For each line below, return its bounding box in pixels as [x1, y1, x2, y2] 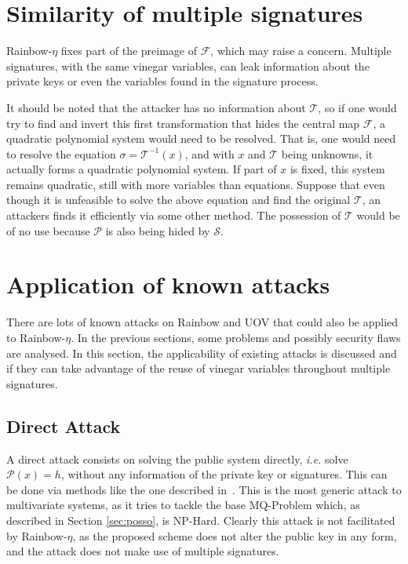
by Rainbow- [6, 527, 67, 544]
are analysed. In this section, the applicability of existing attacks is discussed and [6, 344, 397, 361]
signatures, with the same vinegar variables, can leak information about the [6, 57, 370, 74]
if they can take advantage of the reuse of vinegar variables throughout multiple [6, 360, 391, 377]
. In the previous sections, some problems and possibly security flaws [71, 329, 401, 345]
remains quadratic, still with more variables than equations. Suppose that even [6, 176, 385, 192]
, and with [184, 145, 235, 162]
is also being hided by [105, 222, 210, 238]
